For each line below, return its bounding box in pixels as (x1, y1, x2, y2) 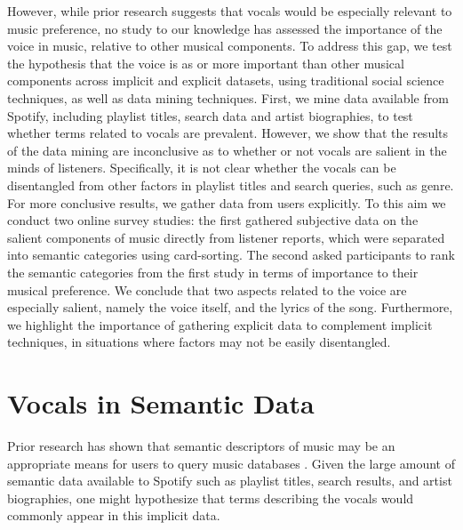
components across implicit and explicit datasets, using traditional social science (7, 71, 444, 90)
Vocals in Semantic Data (7, 385, 315, 422)
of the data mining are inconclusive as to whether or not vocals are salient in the (7, 141, 447, 159)
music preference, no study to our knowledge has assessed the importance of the (7, 19, 443, 37)
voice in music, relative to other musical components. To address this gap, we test (7, 36, 452, 55)
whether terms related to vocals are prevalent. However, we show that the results (7, 124, 449, 142)
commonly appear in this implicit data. (7, 506, 220, 525)
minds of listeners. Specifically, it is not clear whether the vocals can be (7, 158, 396, 177)
